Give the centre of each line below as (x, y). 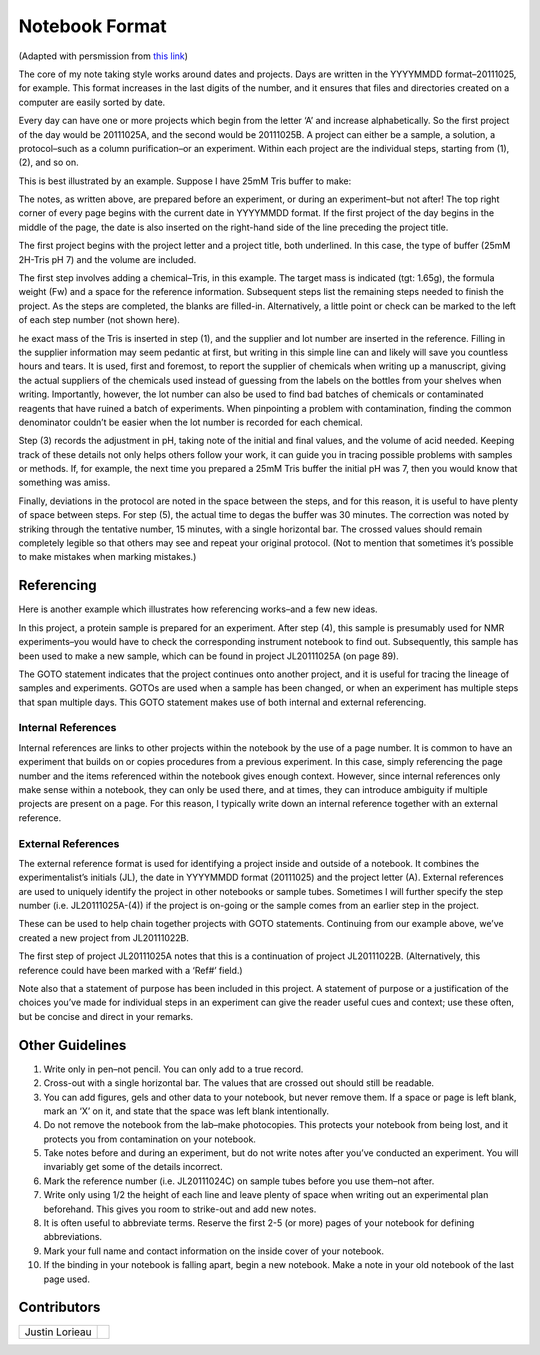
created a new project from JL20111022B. (104, 937)
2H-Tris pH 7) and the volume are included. (107, 259)
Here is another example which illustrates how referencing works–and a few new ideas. (198, 609)
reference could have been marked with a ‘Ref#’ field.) (131, 970)
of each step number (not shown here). (99, 320)
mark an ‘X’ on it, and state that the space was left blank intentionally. (186, 1111)
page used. (66, 1279)
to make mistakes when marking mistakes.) (107, 557)
